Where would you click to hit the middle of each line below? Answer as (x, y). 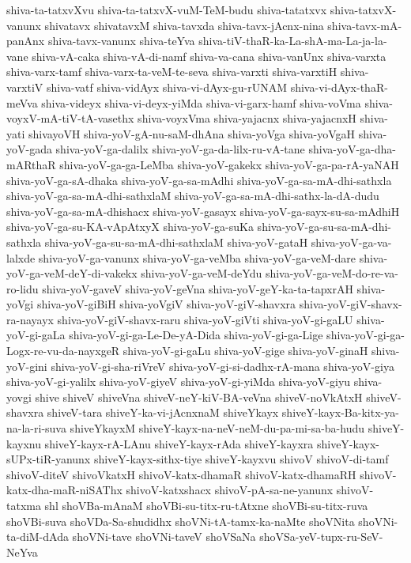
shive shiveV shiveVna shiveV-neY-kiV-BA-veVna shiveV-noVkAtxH (199, 397)
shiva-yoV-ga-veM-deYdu (202, 273)
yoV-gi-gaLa (36, 335)
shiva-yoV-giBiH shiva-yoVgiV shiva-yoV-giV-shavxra (166, 304)
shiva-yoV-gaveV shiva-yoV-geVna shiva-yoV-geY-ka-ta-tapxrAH (198, 288)
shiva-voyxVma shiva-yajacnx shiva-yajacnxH (247, 118)
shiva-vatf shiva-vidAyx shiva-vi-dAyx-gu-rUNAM (167, 87)
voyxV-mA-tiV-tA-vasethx (70, 118)
